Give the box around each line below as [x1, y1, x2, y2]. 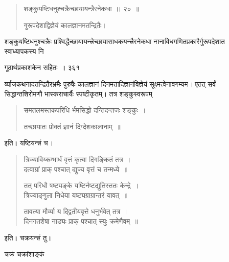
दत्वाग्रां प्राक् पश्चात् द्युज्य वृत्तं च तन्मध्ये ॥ [23, 164, 128, 174]
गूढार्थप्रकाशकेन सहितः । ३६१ [4, 62, 80, 72]
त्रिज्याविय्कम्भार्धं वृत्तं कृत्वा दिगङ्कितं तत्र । [23, 154, 132, 164]
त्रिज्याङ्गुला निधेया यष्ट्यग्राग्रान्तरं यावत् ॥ [23, 190, 128, 200]
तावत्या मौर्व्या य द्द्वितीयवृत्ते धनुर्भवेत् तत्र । [23, 206, 129, 216]
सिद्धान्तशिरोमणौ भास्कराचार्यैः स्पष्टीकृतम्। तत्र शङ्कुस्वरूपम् [4, 88, 153, 98]
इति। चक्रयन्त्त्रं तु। [4, 232, 51, 242]
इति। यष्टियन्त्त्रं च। [4, 138, 53, 148]
